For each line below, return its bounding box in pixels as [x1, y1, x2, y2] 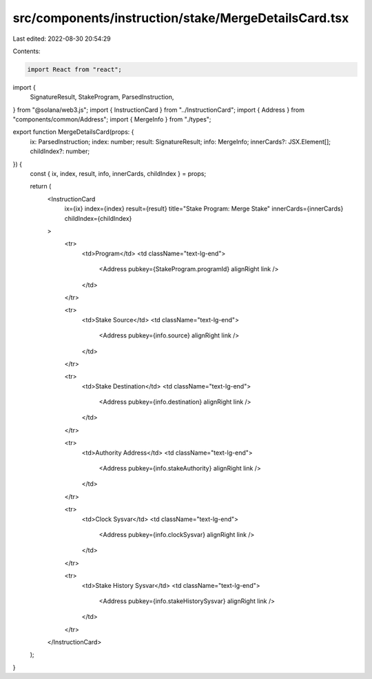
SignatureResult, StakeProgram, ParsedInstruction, [30, 93, 174, 101]
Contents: [12, 47, 41, 55]
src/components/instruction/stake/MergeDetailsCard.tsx [12, 10, 349, 26]
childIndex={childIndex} [64, 214, 132, 222]
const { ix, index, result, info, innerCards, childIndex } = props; [30, 170, 207, 178]
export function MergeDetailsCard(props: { [12, 128, 134, 136]
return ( [30, 182, 52, 190]
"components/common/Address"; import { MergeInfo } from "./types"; [12, 115, 211, 124]
